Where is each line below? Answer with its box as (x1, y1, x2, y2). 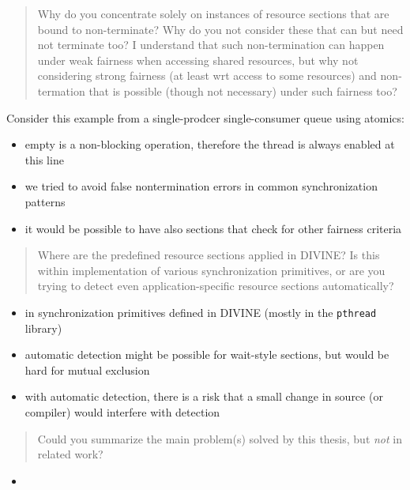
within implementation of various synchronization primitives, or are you (37, 262, 386, 278)
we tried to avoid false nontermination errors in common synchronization (24, 178, 378, 194)
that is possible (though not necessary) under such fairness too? (88, 82, 397, 99)
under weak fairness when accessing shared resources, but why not (37, 51, 359, 68)
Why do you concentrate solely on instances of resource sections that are (37, 6, 389, 21)
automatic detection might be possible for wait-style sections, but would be (24, 346, 389, 363)
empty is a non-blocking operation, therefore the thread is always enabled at (24, 136, 395, 153)
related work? (37, 446, 103, 462)
